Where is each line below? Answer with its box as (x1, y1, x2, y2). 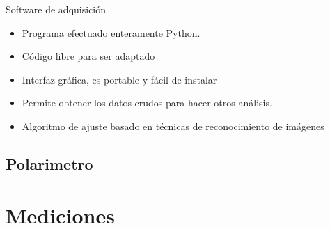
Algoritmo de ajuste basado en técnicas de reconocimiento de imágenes (22, 118, 324, 133)
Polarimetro (6, 152, 93, 174)
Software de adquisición (6, 2, 107, 16)
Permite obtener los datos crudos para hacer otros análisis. (22, 95, 272, 110)
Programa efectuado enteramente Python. (22, 25, 201, 40)
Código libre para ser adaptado (22, 49, 155, 63)
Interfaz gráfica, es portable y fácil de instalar (22, 72, 217, 86)
